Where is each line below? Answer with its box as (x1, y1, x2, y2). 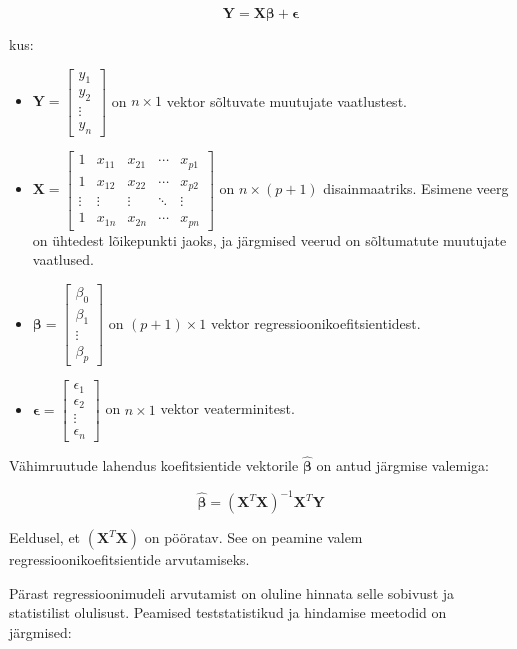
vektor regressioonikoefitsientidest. (210, 312, 421, 333)
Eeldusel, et (9, 527, 81, 548)
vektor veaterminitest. (160, 398, 295, 419)
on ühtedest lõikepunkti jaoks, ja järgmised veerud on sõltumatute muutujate (32, 229, 507, 250)
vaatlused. (32, 249, 94, 270)
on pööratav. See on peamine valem (144, 527, 363, 548)
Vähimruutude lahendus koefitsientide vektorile (9, 455, 299, 476)
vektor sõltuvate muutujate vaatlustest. (166, 90, 407, 111)
